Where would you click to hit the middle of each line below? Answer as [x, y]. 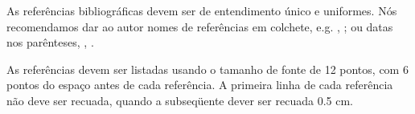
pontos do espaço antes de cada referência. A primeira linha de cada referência [200, 85]
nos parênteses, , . [50, 42]
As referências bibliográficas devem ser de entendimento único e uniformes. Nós [202, 10]
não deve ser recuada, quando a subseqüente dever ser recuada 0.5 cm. [180, 100]
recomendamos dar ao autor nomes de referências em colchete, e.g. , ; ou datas [200, 26]
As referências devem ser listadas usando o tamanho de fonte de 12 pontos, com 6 [207, 69]
